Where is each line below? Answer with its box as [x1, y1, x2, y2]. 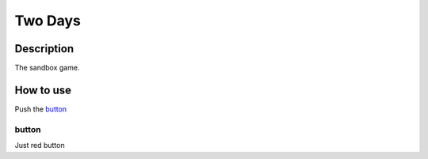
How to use [14, 83, 71, 97]
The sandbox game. [14, 63, 80, 73]
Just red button [14, 141, 65, 150]
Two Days [14, 12, 81, 29]
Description [14, 42, 75, 55]
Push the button [14, 104, 67, 114]
